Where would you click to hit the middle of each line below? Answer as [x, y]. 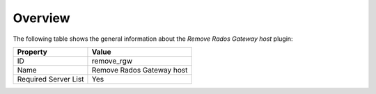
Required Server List [50, 79]
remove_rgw [112, 61]
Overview [41, 18]
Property [32, 52]
